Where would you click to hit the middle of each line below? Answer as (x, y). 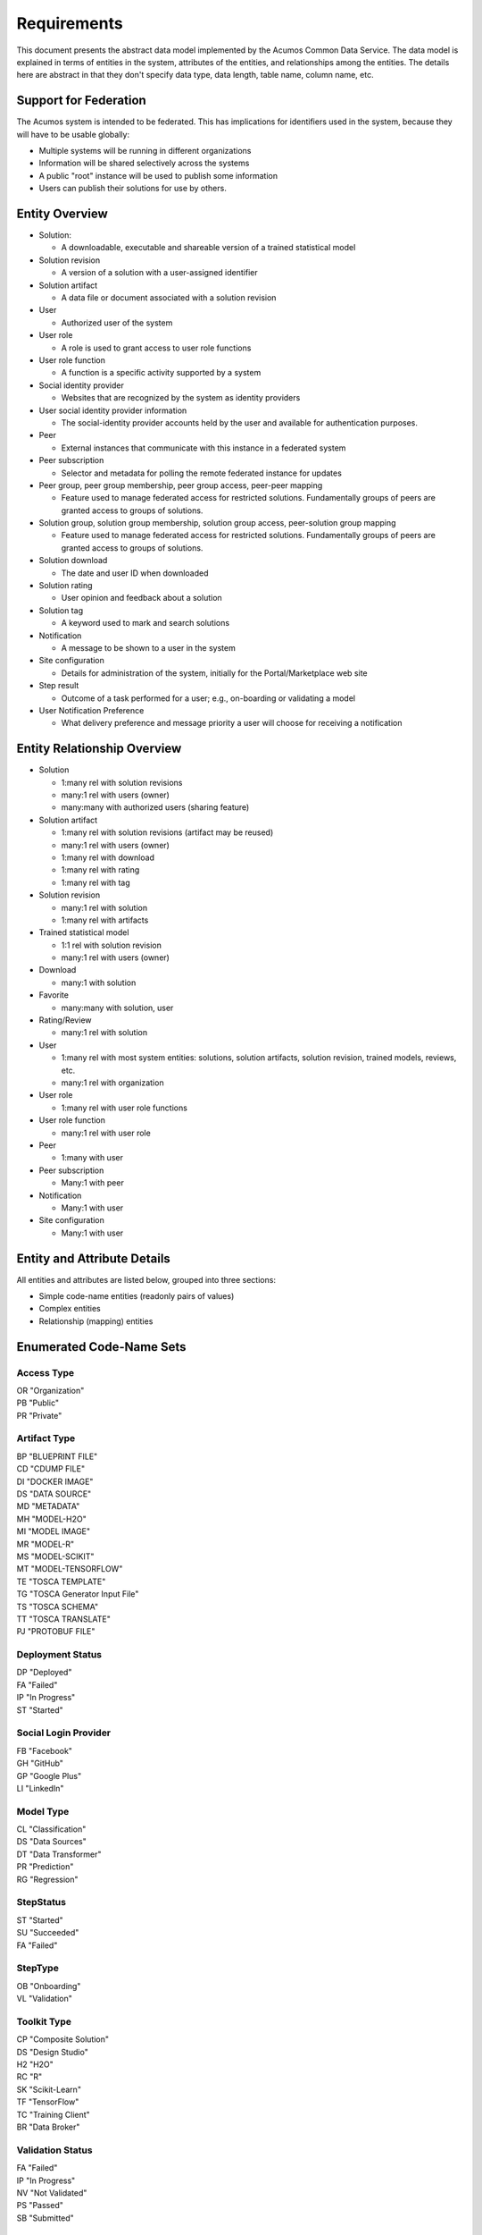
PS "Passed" (40, 2205)
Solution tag (61, 610)
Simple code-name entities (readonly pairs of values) (137, 1295)
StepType (38, 1969)
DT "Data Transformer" (59, 1854)
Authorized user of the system (117, 323)
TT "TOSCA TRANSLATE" (63, 1619)
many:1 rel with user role (106, 1133)
